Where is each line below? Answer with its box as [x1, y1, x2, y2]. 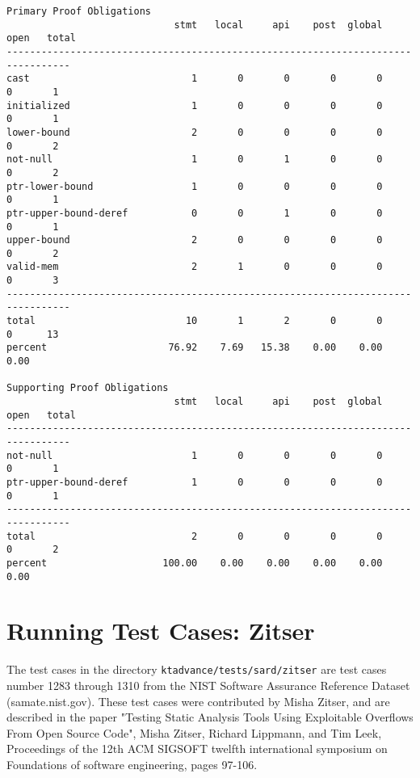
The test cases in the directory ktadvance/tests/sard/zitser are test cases [6, 661, 387, 678]
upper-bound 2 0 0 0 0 [6, 234, 383, 246]
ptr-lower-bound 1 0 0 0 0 [6, 180, 383, 192]
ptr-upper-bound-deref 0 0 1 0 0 [6, 207, 383, 219]
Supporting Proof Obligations [6, 382, 169, 394]
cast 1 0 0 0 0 [6, 73, 383, 85]
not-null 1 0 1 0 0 [6, 153, 383, 166]
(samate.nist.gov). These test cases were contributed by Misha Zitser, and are [6, 692, 390, 709]
